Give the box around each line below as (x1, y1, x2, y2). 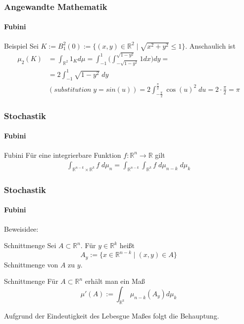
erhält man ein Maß (85, 276, 145, 286)
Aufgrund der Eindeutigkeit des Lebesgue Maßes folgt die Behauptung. (4, 310, 219, 321)
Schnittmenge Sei (4, 240, 56, 251)
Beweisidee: (4, 223, 39, 234)
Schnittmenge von (4, 259, 58, 269)
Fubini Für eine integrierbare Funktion (4, 149, 121, 160)
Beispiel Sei (4, 40, 39, 51)
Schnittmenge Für (4, 276, 58, 286)
